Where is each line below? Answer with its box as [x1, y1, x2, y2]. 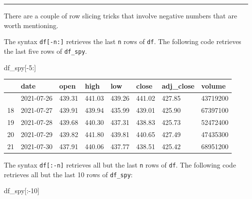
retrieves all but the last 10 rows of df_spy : [4, 169, 133, 179]
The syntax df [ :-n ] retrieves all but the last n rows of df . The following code [4, 159, 236, 169]
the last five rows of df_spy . [4, 46, 87, 56]
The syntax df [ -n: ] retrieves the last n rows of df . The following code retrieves [4, 36, 241, 46]
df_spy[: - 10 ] [4, 185, 40, 196]
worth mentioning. [4, 20, 59, 30]
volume [201, 80, 226, 91]
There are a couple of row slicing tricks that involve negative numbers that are [4, 11, 237, 20]
